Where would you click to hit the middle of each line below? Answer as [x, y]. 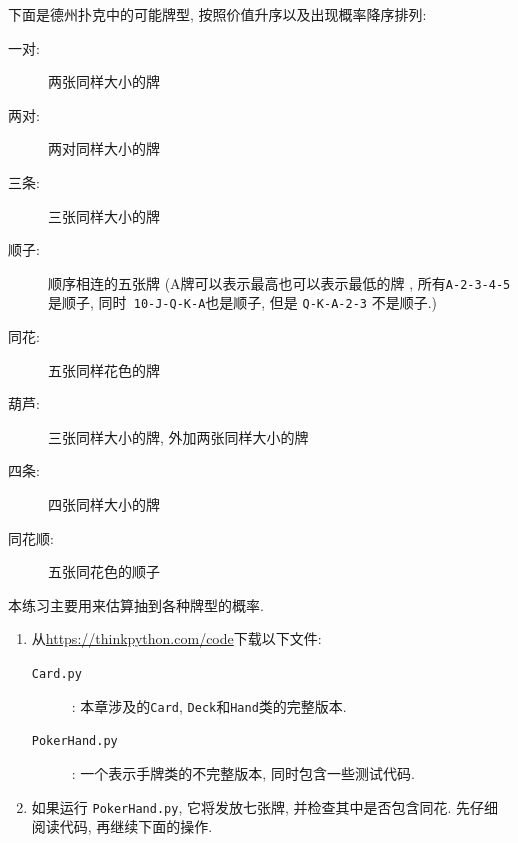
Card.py [56, 674]
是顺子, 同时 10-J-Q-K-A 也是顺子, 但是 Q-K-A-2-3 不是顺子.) [242, 302]
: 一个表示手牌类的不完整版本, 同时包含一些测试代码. [243, 772]
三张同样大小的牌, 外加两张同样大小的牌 [178, 436]
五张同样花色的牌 [104, 369]
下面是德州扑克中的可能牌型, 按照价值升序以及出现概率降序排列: [217, 14]
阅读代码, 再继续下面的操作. [122, 826]
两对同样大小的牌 [104, 148]
